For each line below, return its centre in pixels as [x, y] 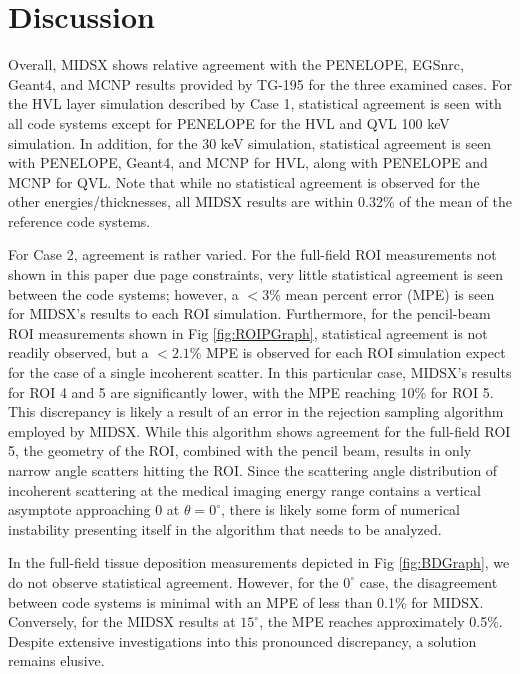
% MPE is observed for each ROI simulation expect [347, 352]
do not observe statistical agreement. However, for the [173, 581]
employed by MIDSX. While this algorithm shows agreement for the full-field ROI [259, 430]
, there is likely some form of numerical [340, 509]
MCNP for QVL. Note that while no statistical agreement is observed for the [244, 181]
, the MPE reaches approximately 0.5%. [381, 621]
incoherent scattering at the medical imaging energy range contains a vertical [244, 489]
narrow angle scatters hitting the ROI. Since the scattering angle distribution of [253, 470]
